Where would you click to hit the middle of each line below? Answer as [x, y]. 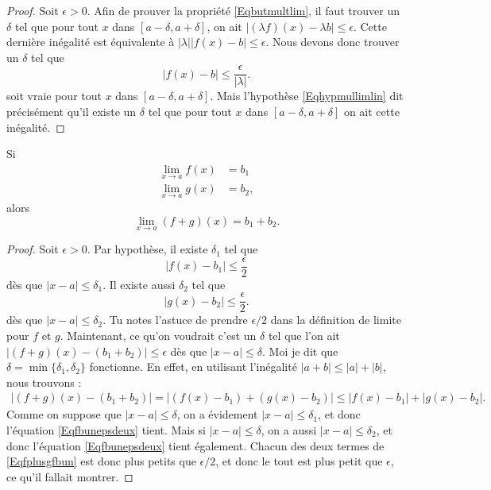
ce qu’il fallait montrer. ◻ [70, 476]
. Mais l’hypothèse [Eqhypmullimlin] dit [307, 96]
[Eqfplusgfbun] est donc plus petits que [101, 461]
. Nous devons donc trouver [332, 42]
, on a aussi [289, 430]
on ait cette [371, 112]
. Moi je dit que [300, 351]
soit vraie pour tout [54, 96]
